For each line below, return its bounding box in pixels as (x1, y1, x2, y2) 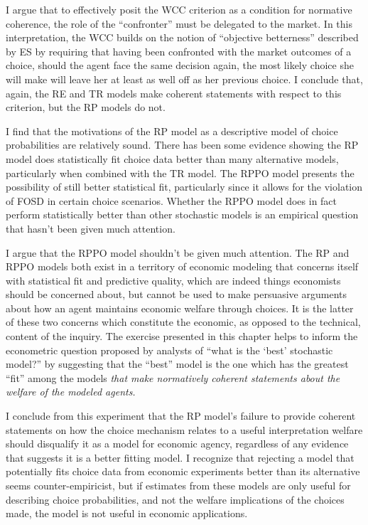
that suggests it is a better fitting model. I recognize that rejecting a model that (6, 450, 355, 465)
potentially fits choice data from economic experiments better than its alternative (6, 464, 360, 479)
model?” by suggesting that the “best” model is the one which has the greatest (6, 356, 349, 371)
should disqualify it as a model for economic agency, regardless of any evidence (6, 436, 349, 451)
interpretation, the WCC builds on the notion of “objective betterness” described (6, 30, 359, 45)
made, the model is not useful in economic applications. (6, 506, 248, 521)
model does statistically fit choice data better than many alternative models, (6, 151, 339, 166)
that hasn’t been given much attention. (6, 221, 175, 235)
